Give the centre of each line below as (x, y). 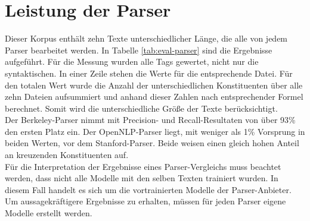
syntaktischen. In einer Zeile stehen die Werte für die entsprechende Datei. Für (149, 73)
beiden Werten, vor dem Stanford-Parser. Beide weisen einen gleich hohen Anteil (152, 143)
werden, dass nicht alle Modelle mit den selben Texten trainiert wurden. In (142, 178)
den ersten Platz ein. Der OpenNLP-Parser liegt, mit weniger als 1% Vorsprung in (155, 131)
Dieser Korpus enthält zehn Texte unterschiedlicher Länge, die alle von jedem (146, 38)
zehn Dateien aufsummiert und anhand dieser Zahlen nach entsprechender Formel (154, 97)
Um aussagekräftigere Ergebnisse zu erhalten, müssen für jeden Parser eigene (145, 201)
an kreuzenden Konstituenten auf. (67, 155)
